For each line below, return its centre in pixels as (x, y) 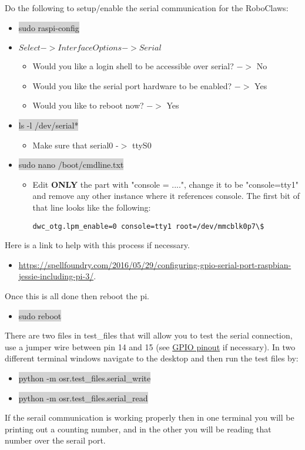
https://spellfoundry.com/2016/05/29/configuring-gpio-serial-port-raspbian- (155, 264)
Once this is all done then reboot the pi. (77, 295)
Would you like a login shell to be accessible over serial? (133, 66)
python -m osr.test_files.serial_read (83, 397)
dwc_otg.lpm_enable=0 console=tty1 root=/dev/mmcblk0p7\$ (148, 226)
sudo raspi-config (49, 27)
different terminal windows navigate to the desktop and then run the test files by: (152, 358)
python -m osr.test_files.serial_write (85, 378)
